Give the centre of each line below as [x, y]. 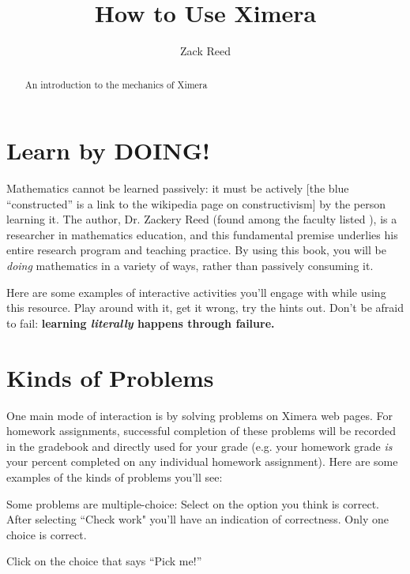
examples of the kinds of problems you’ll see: [115, 476]
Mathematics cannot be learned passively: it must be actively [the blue [178, 188]
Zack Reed [205, 51]
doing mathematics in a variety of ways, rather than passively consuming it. [190, 266]
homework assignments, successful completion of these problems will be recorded [201, 431]
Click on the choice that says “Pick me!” [104, 561]
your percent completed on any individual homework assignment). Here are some [202, 461]
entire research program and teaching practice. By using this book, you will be [196, 250]
